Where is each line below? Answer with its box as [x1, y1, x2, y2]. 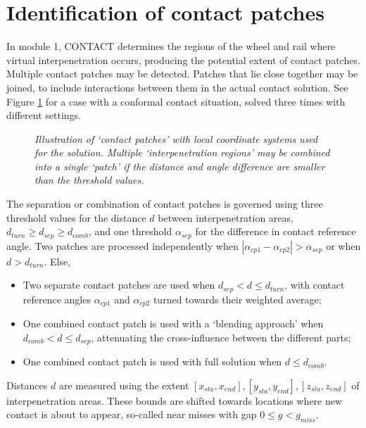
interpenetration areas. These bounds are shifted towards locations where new [6, 393, 343, 408]
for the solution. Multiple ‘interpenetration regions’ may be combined [34, 145, 330, 160]
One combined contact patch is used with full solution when [23, 354, 282, 369]
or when [326, 238, 361, 253]
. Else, [44, 253, 71, 268]
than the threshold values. [34, 172, 144, 187]
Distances [6, 377, 48, 392]
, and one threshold [88, 224, 172, 239]
